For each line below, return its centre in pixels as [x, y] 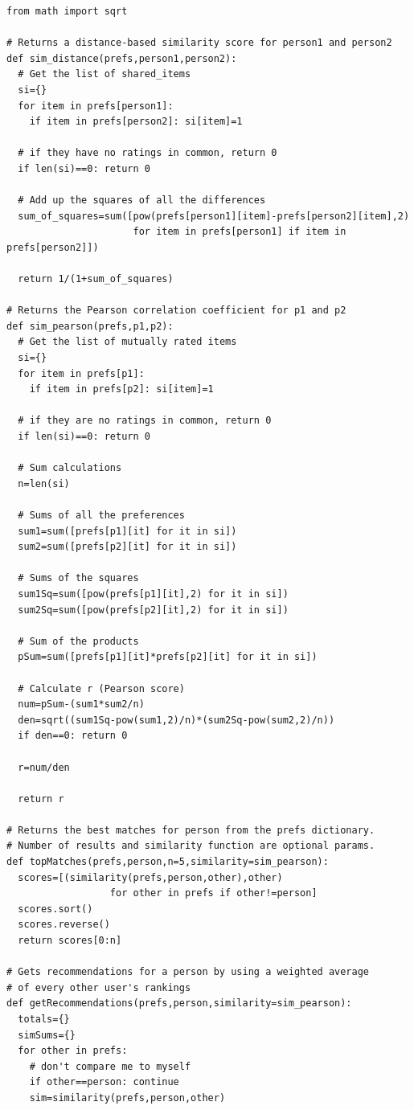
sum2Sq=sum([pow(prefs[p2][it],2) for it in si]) [153, 610]
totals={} [44, 1019]
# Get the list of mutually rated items [127, 342]
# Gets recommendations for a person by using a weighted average [188, 972]
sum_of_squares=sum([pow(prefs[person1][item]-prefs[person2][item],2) [214, 216]
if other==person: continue [104, 1082]
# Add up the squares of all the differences [142, 201]
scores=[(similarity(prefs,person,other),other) [150, 877]
